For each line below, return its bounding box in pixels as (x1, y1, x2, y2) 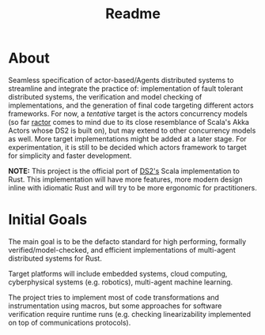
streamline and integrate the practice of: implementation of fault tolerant (8, 84, 244, 93)
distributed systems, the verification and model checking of (8, 92, 203, 101)
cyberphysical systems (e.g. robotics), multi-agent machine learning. (8, 277, 233, 287)
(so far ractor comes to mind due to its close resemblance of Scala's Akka (8, 117, 249, 126)
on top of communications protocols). (8, 318, 131, 327)
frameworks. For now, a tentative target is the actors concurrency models (8, 108, 248, 119)
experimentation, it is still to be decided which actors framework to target (8, 142, 247, 152)
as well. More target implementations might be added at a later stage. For (8, 134, 247, 143)
